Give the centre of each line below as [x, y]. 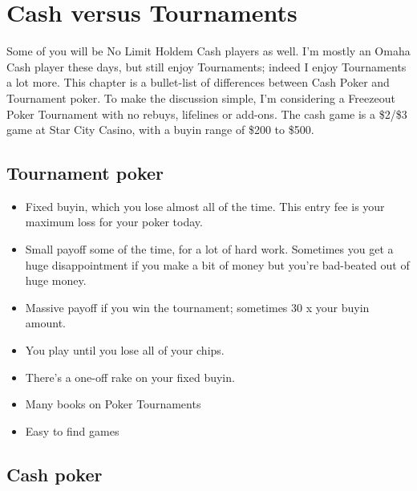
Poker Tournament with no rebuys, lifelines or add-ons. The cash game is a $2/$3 [207, 114]
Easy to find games [72, 430]
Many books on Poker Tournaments [113, 404]
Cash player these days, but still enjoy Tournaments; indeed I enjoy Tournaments [206, 66]
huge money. [56, 280]
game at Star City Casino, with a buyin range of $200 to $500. [160, 130]
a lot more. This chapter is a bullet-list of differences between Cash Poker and [198, 82]
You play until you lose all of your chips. [125, 350]
